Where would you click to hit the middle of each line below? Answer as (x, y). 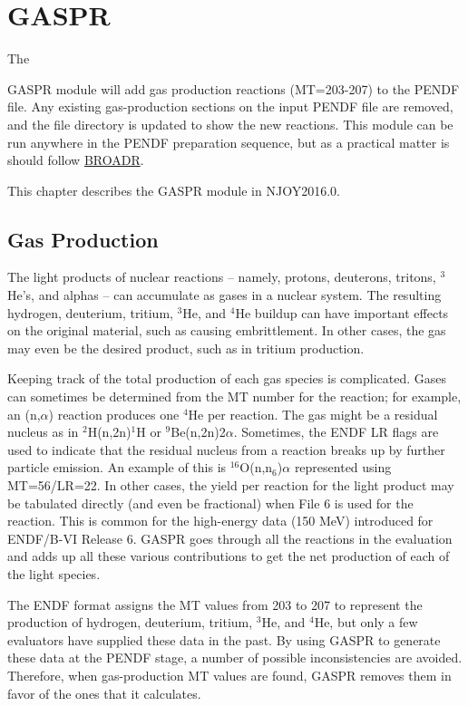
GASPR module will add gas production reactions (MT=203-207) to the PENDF (234, 88)
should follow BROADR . (76, 160)
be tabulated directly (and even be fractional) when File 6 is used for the (210, 503)
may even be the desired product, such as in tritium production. (186, 348)
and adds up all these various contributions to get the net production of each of (229, 556)
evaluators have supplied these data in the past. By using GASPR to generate (224, 639)
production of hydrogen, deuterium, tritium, (130, 622)
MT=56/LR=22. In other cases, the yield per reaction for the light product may (231, 485)
